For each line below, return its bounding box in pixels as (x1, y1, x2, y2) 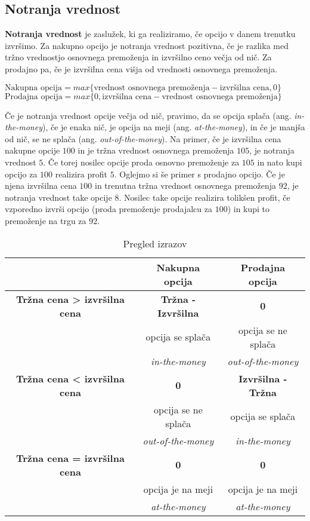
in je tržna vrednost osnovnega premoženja (77, 144, 234, 157)
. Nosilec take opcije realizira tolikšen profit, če (119, 191, 290, 203)
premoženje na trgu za (5, 214, 86, 226)
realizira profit (55, 167, 108, 180)
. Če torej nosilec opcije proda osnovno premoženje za (43, 155, 240, 168)
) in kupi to (227, 203, 270, 215)
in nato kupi (257, 155, 302, 168)
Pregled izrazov (123, 236, 187, 250)
